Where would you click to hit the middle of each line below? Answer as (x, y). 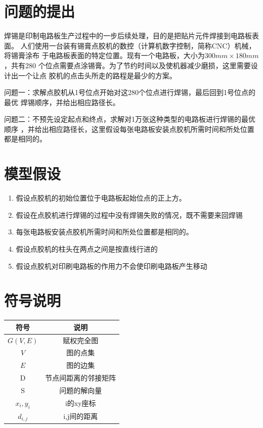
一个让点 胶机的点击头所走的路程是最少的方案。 (97, 75)
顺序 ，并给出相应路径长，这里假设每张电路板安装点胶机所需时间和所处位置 (129, 129)
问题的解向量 (81, 390)
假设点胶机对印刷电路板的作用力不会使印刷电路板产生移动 (112, 266)
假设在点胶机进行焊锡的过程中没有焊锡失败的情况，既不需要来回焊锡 (129, 215)
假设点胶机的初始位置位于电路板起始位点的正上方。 (101, 198)
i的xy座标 (80, 403)
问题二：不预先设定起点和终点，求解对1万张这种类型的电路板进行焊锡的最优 (130, 119)
